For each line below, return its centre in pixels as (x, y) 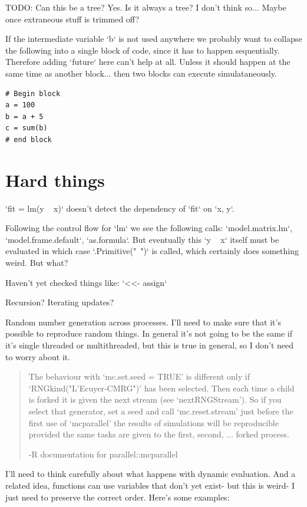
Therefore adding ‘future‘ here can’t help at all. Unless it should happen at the (148, 62)
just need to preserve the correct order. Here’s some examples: (118, 497)
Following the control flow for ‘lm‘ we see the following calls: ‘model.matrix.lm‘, (149, 228)
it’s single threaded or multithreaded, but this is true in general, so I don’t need (150, 345)
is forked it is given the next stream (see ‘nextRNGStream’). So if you (155, 399)
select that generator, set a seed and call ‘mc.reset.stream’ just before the (161, 411)
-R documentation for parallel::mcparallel (103, 454)
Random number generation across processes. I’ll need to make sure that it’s (143, 322)
